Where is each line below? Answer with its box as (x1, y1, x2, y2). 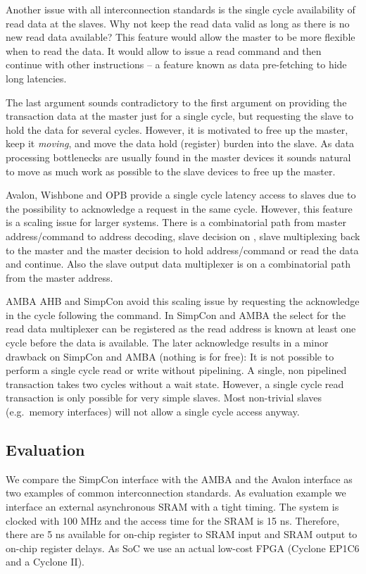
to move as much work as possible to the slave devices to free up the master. (6, 163, 336, 178)
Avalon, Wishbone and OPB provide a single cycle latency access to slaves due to (6, 187, 356, 202)
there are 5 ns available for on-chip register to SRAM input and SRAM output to (6, 527, 358, 542)
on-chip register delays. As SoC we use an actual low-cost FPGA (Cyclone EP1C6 (6, 540, 360, 555)
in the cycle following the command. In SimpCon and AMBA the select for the (6, 307, 346, 322)
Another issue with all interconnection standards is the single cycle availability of (6, 2, 355, 16)
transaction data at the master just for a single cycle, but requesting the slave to (6, 108, 354, 123)
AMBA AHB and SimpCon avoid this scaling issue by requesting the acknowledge (6, 294, 360, 308)
